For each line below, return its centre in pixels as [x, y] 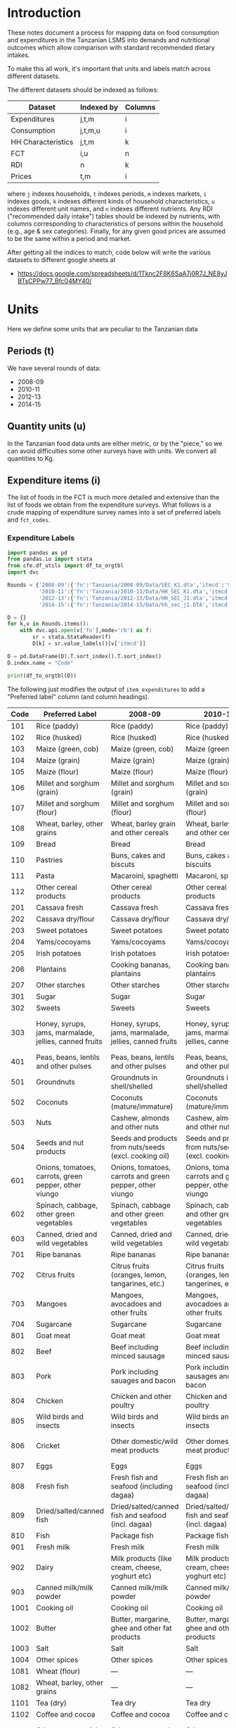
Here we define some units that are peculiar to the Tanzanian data [103, 328]
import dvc [23, 572]
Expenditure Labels [41, 538]
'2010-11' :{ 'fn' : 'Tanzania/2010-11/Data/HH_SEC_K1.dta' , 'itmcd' [135, 591]
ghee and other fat [141, 1628]
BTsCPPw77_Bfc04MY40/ [54, 280]
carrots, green [59, 1176]
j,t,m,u [90, 130]
